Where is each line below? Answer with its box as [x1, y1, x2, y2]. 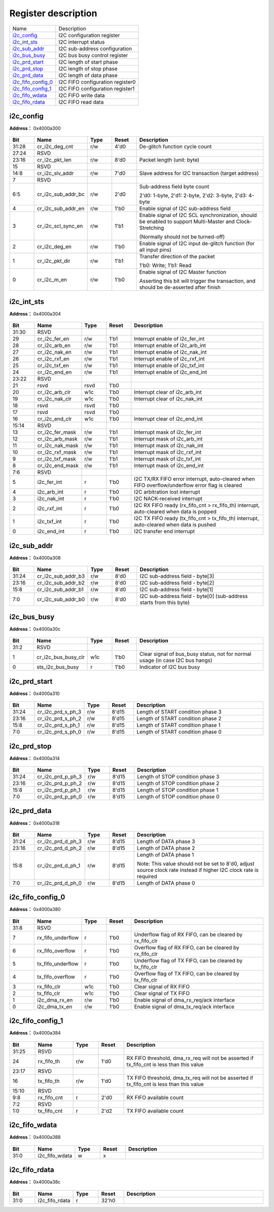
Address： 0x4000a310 [9, 690, 60, 696]
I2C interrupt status [58, 38, 105, 45]
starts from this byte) [140, 599, 190, 606]
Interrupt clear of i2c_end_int [133, 415, 203, 422]
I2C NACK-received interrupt [133, 495, 202, 502]
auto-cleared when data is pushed [133, 521, 216, 528]
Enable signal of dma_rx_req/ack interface [134, 996, 235, 1004]
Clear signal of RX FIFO [134, 983, 190, 990]
